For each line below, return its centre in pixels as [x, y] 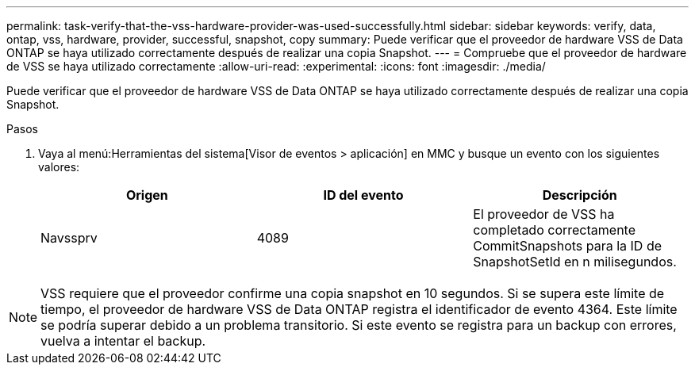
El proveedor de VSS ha [544, 214]
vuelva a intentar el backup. [123, 341]
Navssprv [69, 238]
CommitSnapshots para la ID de [568, 246]
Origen [147, 195]
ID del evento [363, 195]
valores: [59, 167]
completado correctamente [554, 230]
